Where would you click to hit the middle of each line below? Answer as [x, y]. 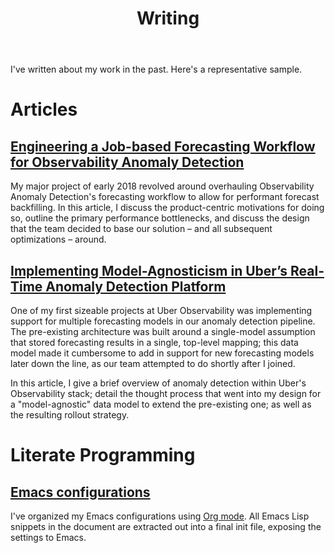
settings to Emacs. [48, 537]
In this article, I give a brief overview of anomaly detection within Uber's [158, 383]
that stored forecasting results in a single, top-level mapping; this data [154, 342]
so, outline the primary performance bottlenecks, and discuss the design [160, 218]
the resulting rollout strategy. [70, 415]
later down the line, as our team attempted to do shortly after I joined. [153, 363]
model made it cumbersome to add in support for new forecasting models [162, 353]
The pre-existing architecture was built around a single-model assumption [163, 331]
